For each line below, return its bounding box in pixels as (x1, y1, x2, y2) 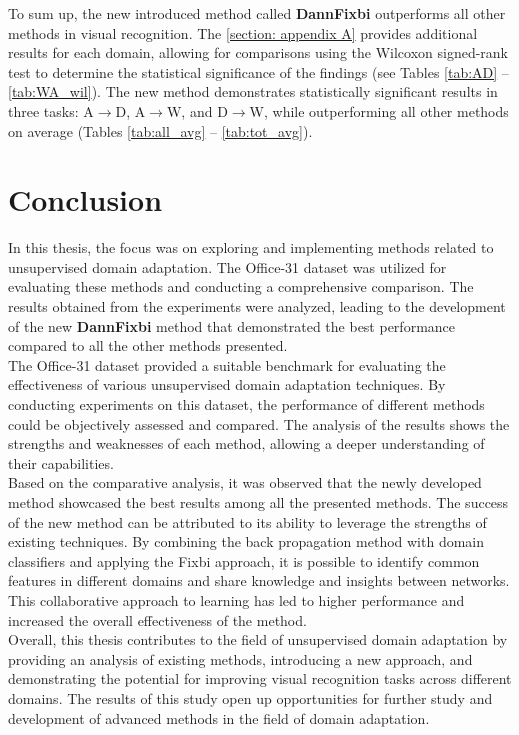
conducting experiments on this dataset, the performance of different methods (8, 394, 485, 415)
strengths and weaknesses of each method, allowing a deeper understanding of (8, 433, 485, 454)
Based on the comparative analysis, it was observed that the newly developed (8, 472, 482, 493)
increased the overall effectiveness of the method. (8, 609, 307, 630)
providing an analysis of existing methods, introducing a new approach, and (8, 648, 473, 669)
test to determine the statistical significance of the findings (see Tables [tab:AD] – (8, 61, 509, 82)
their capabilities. (8, 452, 114, 473)
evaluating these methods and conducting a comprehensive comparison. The (8, 276, 474, 297)
